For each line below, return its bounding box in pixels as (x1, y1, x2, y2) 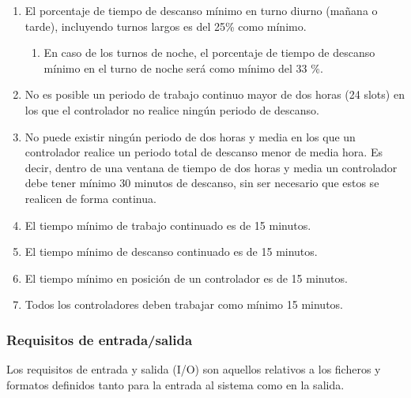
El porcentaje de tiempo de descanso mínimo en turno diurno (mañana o (25, 2, 378, 18)
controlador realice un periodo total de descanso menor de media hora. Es (25, 144, 383, 160)
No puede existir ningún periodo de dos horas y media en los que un (25, 128, 356, 145)
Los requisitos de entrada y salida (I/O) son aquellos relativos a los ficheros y (6, 361, 381, 377)
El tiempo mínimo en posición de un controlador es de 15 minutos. (25, 269, 348, 286)
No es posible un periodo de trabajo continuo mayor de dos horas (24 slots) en (25, 86, 405, 103)
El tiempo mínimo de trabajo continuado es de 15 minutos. (25, 216, 311, 233)
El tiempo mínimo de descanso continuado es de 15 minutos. (25, 243, 318, 260)
